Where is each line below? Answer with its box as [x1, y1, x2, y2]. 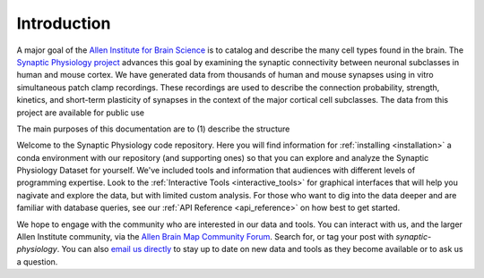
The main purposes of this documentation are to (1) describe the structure [16, 123, 290, 134]
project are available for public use [16, 107, 145, 118]
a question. [16, 256, 58, 267]
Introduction [16, 13, 111, 33]
